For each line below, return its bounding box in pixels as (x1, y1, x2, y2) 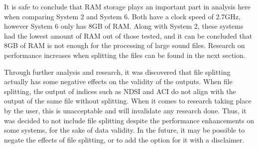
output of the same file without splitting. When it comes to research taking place (4, 96, 252, 106)
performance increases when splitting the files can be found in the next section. (4, 49, 246, 60)
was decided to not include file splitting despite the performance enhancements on (4, 115, 255, 125)
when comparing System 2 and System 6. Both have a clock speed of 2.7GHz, (4, 11, 241, 21)
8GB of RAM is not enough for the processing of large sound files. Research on (4, 40, 245, 50)
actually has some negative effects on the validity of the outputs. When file (4, 76, 233, 87)
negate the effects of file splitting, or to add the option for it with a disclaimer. (4, 134, 245, 145)
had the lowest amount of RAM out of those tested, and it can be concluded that (4, 30, 253, 41)
